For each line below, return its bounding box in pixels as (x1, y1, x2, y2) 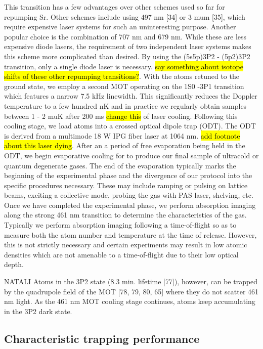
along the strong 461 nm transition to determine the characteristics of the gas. (4, 209, 247, 220)
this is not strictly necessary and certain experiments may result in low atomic (4, 239, 247, 250)
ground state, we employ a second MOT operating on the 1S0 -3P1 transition (4, 80, 244, 91)
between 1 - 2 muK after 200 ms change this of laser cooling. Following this (4, 110, 238, 121)
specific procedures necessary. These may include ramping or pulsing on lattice (4, 180, 248, 190)
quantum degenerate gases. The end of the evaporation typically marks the (4, 160, 236, 170)
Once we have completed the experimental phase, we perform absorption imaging (4, 199, 256, 210)
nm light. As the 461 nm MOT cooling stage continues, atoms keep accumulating (4, 296, 255, 307)
